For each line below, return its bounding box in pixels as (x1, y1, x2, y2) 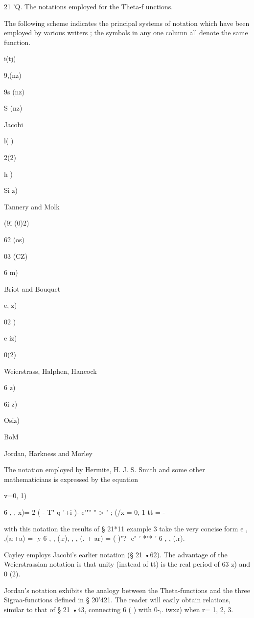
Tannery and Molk (4, 201, 60, 211)
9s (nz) (4, 86, 25, 96)
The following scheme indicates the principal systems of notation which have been (4, 18, 250, 28)
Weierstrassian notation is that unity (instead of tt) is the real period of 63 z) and (4, 559, 251, 569)
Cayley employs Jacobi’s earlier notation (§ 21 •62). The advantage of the (4, 549, 228, 559)
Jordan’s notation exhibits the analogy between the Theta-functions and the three (4, 585, 250, 595)
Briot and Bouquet (4, 283, 61, 294)
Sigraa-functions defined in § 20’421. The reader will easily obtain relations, (4, 595, 231, 605)
